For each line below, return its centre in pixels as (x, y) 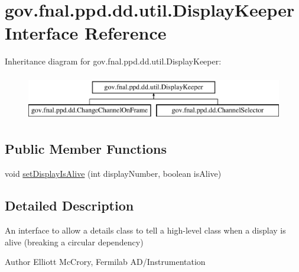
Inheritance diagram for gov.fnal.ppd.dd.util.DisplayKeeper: (113, 61)
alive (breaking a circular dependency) (74, 242)
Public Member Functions (86, 149)
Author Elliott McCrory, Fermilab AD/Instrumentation (105, 262)
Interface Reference (86, 33)
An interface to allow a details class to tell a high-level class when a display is (145, 230)
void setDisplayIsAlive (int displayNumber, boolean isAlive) (113, 174)
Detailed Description (69, 205)
